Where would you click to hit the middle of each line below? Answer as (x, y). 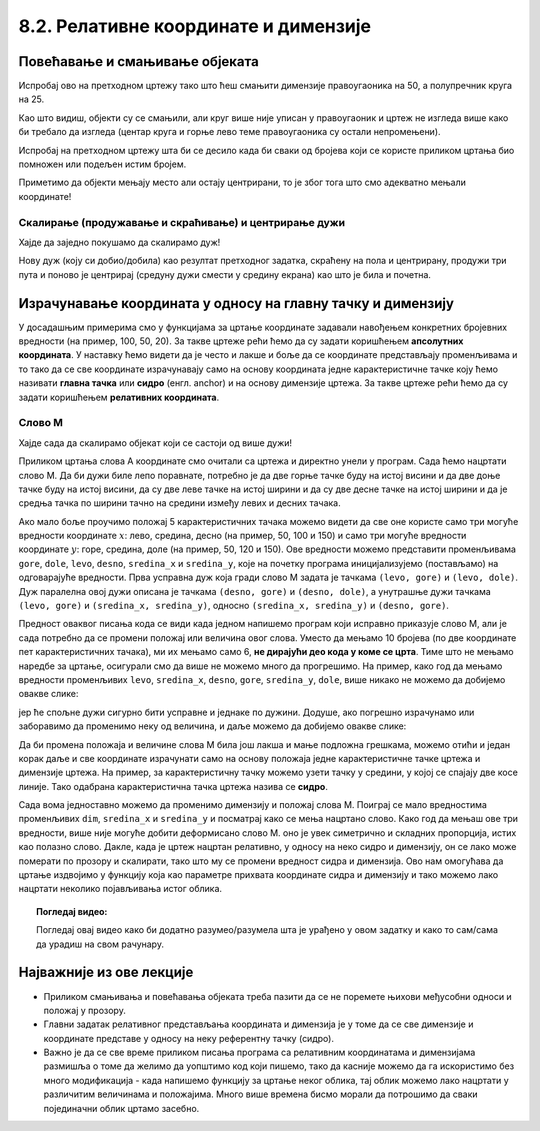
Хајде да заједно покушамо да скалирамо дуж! (119, 242)
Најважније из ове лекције (106, 972)
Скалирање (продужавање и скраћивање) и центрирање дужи (181, 222)
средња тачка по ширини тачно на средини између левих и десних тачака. (179, 503)
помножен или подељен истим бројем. (102, 164)
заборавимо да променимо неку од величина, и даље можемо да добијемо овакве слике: (212, 726)
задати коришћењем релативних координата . (119, 397)
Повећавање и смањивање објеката (138, 61)
